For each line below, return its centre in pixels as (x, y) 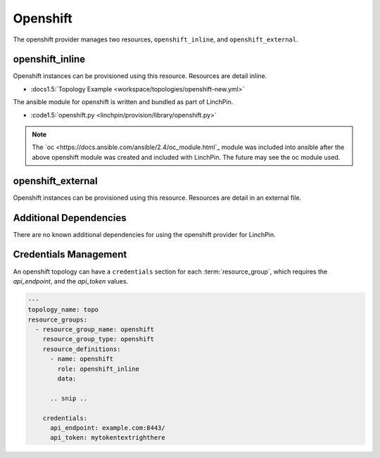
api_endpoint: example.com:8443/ (108, 428)
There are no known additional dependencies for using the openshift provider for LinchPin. (144, 234)
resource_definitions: (82, 349)
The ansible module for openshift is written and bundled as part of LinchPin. (123, 102)
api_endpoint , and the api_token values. (71, 281)
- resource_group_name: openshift (95, 330)
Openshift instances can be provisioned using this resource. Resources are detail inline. (140, 76)
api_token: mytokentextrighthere (108, 438)
